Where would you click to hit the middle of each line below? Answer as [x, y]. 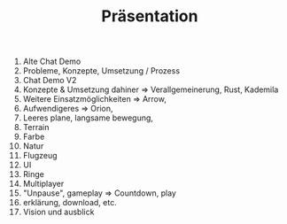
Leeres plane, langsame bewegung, [88, 118]
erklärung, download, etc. [70, 203]
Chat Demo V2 [50, 81]
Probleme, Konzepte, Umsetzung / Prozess [101, 71]
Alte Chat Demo [52, 62]
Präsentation [150, 16]
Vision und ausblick [58, 212]
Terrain [36, 127]
